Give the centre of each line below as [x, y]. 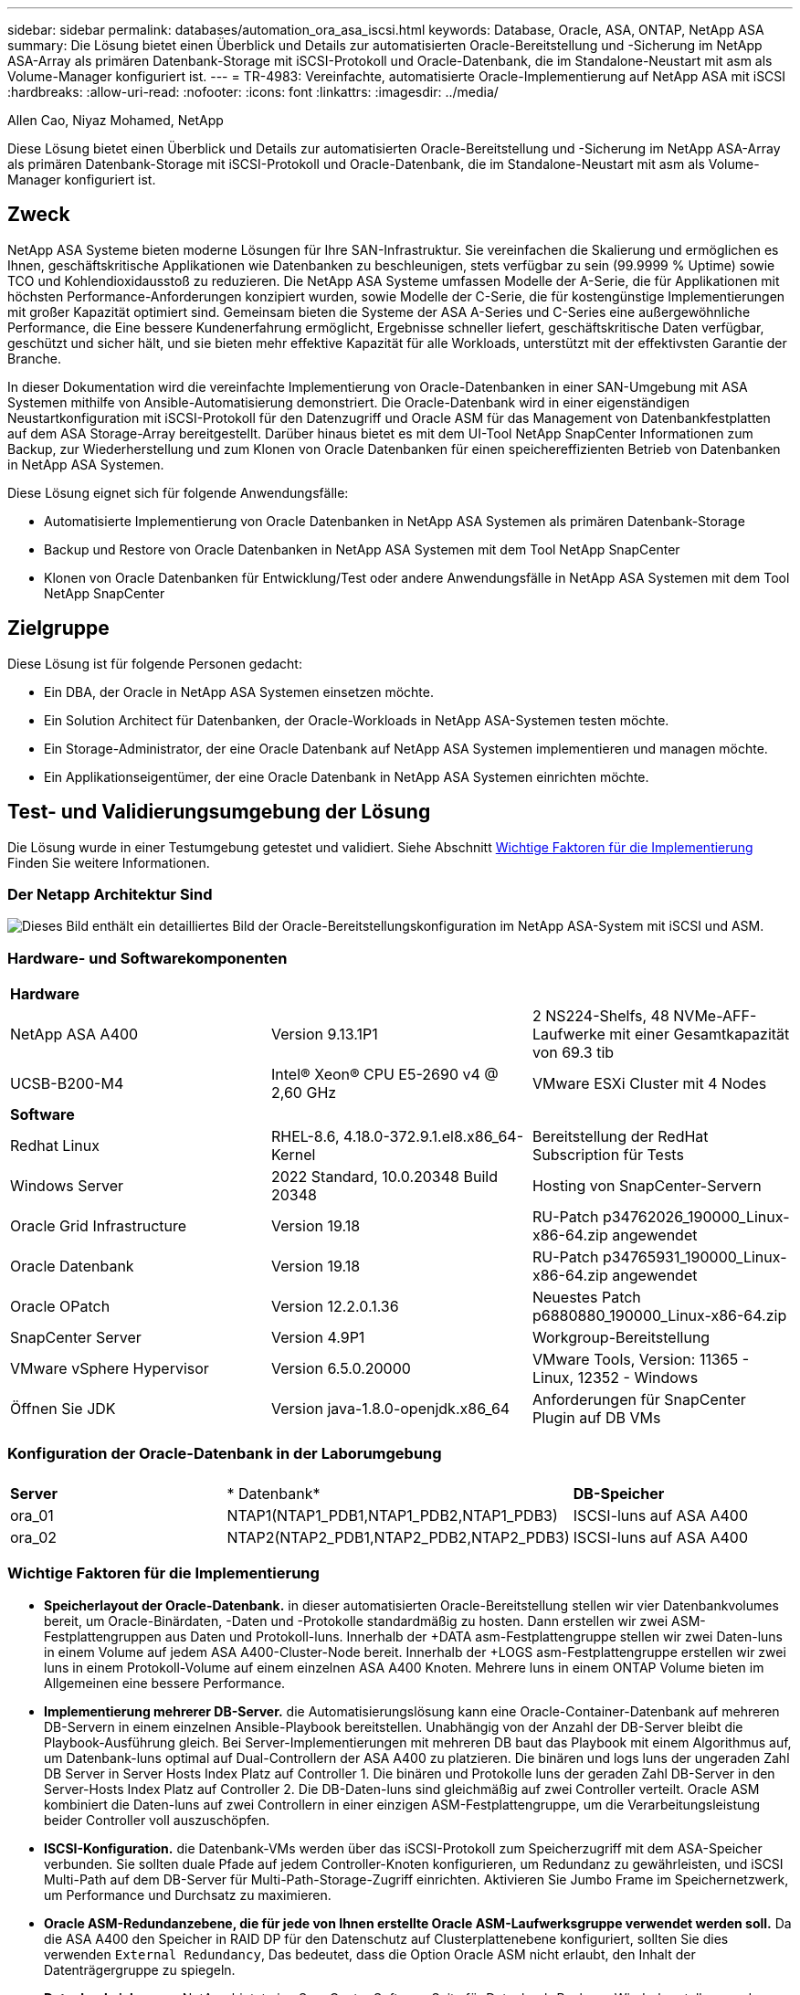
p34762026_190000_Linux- [696, 1217]
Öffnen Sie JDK [63, 1409]
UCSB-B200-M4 [67, 1084]
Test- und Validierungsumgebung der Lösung [219, 812]
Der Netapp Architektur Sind [110, 894]
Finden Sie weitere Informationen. [109, 862]
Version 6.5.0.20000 [341, 1369]
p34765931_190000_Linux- [695, 1257]
